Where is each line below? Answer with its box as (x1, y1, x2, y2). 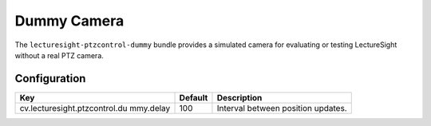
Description (216, 92, 263, 103)
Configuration (14, 72, 86, 85)
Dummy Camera (14, 12, 125, 30)
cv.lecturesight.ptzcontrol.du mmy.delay (19, 102, 171, 113)
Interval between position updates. (216, 102, 347, 113)
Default (179, 92, 208, 103)
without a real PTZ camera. (14, 50, 104, 60)
